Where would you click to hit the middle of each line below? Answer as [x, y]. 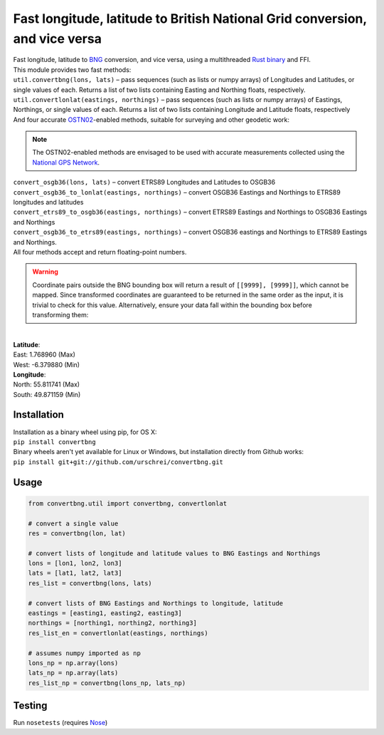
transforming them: [60, 314]
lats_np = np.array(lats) [73, 673]
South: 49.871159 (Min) [47, 394]
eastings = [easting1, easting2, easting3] [105, 613]
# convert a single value [73, 523]
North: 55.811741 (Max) [47, 384]
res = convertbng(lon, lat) [77, 533]
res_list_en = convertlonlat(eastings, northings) [118, 633]
